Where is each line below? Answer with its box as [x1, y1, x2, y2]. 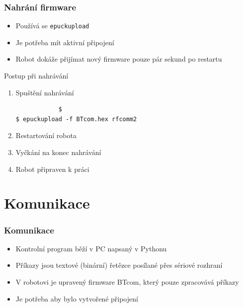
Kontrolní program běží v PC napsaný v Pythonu [15, 243, 167, 253]
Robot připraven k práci [15, 163, 89, 174]
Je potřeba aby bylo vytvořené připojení [15, 293, 138, 304]
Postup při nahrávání [4, 71, 69, 81]
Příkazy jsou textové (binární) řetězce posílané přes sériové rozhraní [15, 260, 223, 270]
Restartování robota [15, 130, 77, 141]
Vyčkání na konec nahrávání [15, 147, 101, 157]
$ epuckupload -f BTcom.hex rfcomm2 [15, 115, 137, 123]
